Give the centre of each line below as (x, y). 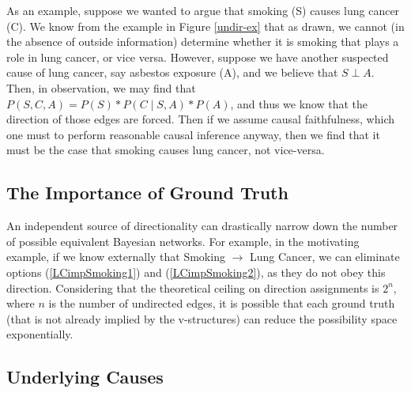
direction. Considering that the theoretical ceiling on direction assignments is (193, 287)
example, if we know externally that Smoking (116, 257)
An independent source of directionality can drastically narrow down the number (202, 226)
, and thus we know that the (299, 103)
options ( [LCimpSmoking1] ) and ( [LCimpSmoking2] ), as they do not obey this (196, 272)
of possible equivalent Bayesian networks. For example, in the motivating (183, 241)
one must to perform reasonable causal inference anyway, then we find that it (193, 134)
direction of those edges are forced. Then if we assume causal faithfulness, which (201, 119)
